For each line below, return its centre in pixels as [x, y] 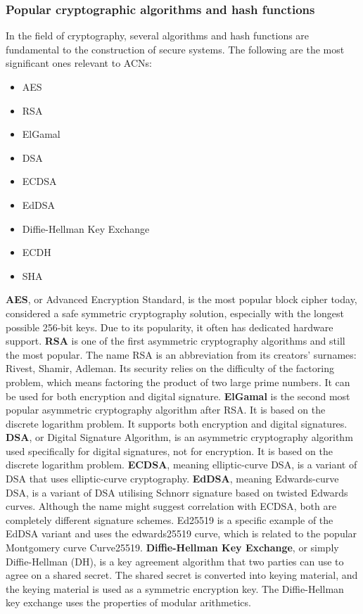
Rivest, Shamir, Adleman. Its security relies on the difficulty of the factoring [170, 368]
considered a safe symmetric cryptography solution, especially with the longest [175, 313]
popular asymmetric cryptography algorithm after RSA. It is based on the [166, 410]
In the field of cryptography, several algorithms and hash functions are [158, 36]
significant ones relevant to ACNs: [79, 63]
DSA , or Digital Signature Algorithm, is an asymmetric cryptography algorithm [179, 437]
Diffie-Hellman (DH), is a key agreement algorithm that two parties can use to [175, 561]
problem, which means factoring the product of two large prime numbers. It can [178, 382]
